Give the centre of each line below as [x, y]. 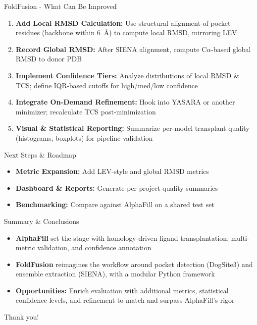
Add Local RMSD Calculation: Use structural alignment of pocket [123, 23]
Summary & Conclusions [42, 221]
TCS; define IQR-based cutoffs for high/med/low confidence [107, 85]
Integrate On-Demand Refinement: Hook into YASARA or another [125, 102]
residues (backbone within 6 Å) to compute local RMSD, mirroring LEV [126, 32]
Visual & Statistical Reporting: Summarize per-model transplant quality [132, 128]
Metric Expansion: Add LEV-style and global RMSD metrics [112, 171]
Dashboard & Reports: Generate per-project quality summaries [117, 188]
